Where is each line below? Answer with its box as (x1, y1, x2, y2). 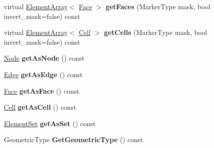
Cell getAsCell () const (4, 102, 76, 112)
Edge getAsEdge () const (4, 69, 83, 79)
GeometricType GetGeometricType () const (4, 134, 143, 145)
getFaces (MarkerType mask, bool (106, 1, 211, 11)
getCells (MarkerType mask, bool (104, 27, 207, 37)
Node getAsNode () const (4, 53, 85, 63)
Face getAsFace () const (4, 85, 79, 96)
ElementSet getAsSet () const (4, 118, 96, 128)
